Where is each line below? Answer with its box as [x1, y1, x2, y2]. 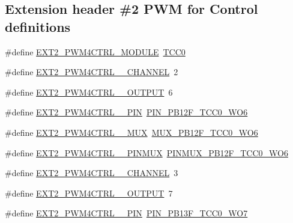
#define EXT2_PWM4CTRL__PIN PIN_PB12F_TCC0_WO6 [5, 106, 248, 118]
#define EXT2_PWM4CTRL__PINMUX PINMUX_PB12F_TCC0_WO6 [5, 146, 288, 159]
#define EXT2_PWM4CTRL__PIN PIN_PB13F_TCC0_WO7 [5, 207, 248, 219]
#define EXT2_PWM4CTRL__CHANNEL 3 [5, 166, 178, 179]
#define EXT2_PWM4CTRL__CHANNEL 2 [5, 66, 178, 78]
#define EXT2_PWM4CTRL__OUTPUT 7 [5, 186, 173, 199]
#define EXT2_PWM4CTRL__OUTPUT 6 [5, 85, 173, 98]
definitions [5, 17, 71, 35]
